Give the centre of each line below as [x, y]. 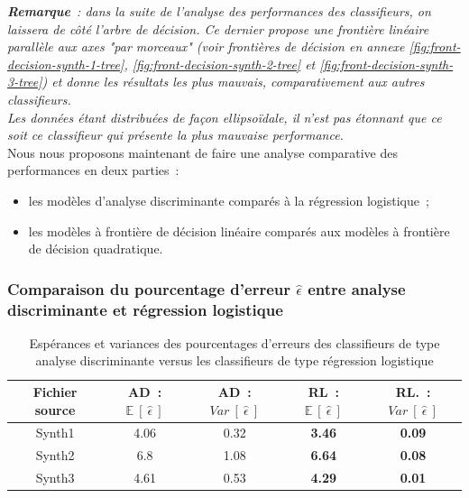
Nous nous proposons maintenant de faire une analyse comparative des [203, 152]
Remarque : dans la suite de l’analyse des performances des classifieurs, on [219, 11]
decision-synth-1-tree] [66, 64]
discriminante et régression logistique [145, 309]
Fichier [55, 392]
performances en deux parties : [93, 170]
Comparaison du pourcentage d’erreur [149, 288]
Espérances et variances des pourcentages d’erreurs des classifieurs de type [234, 342]
